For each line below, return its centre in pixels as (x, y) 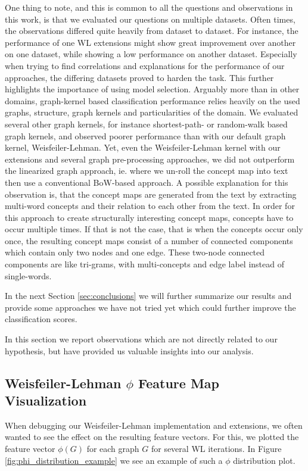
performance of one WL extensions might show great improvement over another (150, 42)
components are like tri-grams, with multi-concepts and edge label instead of (145, 264)
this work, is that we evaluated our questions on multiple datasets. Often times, (150, 19)
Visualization (46, 400)
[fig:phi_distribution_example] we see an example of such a (114, 460)
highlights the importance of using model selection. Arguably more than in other (152, 89)
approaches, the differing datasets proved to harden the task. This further (139, 77)
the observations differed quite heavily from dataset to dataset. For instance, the (152, 31)
